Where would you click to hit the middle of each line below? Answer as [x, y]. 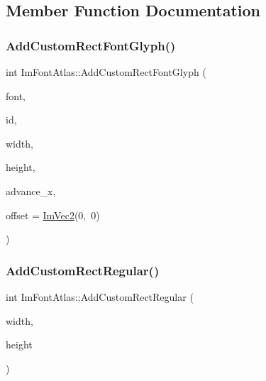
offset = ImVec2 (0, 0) [53, 215]
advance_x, [31, 190]
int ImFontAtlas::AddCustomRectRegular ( [100, 296]
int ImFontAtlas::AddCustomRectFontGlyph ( [106, 72]
